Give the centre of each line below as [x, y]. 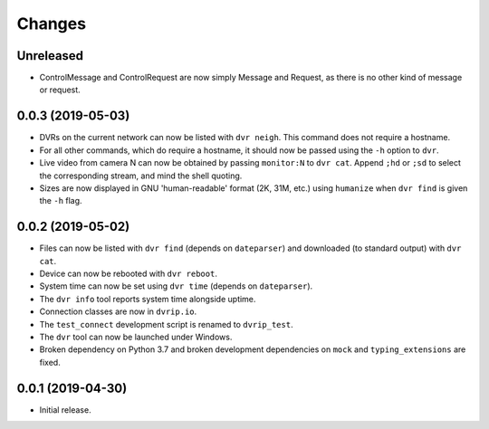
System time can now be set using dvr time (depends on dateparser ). [176, 286]
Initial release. [65, 410]
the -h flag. [61, 201]
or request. [60, 90]
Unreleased [50, 56]
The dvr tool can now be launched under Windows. [136, 337]
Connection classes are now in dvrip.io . [118, 311]
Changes [51, 24]
